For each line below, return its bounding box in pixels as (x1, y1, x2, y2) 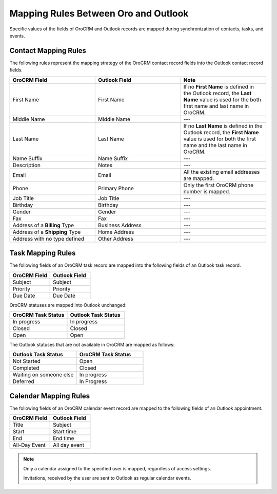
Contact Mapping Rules (9, 46, 87, 55)
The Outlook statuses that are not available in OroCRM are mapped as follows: (9, 341, 175, 347)
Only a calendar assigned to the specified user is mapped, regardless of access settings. (23, 465, 211, 471)
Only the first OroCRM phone (183, 181, 254, 189)
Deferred (12, 378, 34, 385)
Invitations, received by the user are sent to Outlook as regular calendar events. (23, 475, 192, 481)
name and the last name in (183, 141, 247, 149)
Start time (53, 428, 77, 435)
